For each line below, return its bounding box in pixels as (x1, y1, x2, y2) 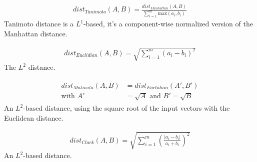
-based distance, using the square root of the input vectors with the (23, 103, 230, 113)
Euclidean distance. (4, 112, 63, 123)
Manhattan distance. (4, 28, 67, 38)
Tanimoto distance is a (4, 18, 73, 29)
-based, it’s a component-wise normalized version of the (83, 18, 253, 29)
